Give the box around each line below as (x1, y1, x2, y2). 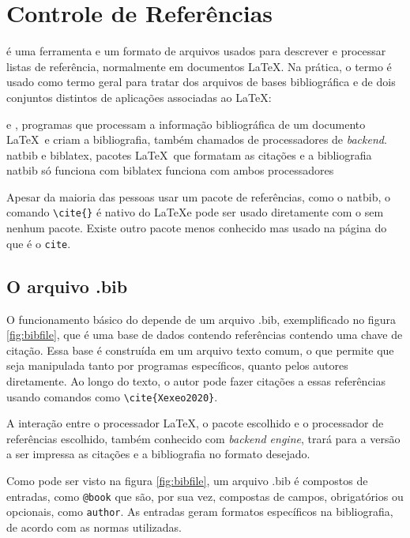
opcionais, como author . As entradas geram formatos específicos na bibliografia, (6, 503, 393, 520)
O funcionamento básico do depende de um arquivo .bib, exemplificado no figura (6, 310, 396, 327)
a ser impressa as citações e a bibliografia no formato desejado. (6, 446, 310, 462)
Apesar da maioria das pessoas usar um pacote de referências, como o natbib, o (6, 188, 391, 205)
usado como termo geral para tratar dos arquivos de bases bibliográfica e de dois (6, 73, 396, 90)
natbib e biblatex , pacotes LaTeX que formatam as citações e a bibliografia (6, 146, 372, 163)
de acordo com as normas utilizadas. (6, 518, 182, 535)
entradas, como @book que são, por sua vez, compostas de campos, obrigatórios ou (6, 487, 404, 504)
